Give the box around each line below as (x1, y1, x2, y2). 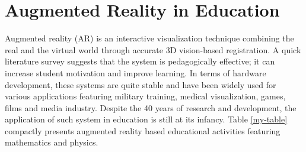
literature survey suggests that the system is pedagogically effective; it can (5, 55, 275, 67)
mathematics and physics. (5, 136, 98, 148)
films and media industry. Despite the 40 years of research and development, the (5, 101, 297, 114)
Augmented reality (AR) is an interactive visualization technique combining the (5, 32, 294, 44)
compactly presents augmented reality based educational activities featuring (5, 124, 280, 137)
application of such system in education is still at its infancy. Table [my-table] (5, 113, 288, 125)
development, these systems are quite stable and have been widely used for (5, 78, 276, 90)
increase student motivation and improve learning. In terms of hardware (5, 66, 266, 79)
